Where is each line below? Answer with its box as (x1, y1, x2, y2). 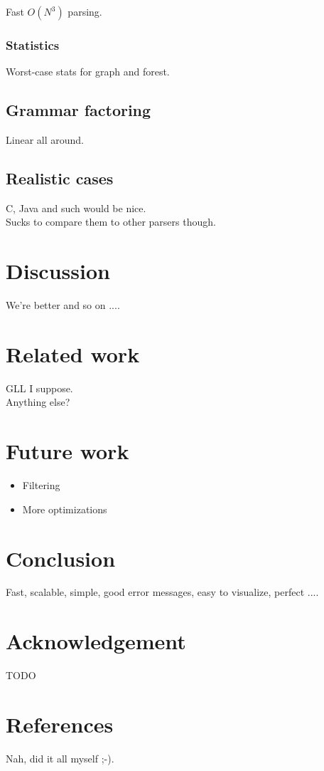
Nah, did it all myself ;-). (6, 750, 114, 765)
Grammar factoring (6, 99, 151, 121)
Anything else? (6, 394, 70, 409)
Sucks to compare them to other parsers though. (6, 214, 216, 229)
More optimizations (22, 501, 107, 516)
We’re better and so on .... (6, 298, 120, 313)
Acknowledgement (6, 626, 186, 656)
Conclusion (6, 543, 116, 572)
